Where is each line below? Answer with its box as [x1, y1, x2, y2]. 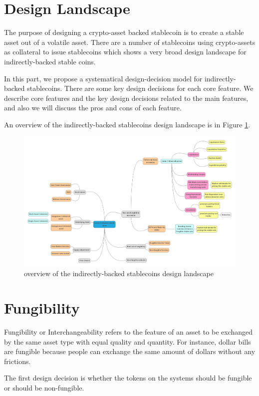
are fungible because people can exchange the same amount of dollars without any [4, 346, 256, 357]
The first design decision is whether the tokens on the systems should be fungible [4, 373, 252, 383]
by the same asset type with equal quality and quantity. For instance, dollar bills [4, 336, 251, 347]
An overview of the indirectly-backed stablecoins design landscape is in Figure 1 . [4, 119, 251, 129]
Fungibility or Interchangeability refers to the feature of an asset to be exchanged [4, 327, 253, 337]
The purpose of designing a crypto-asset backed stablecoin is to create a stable [4, 27, 244, 37]
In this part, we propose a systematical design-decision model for [4, 73, 203, 83]
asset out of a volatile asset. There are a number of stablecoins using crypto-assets [4, 36, 256, 47]
